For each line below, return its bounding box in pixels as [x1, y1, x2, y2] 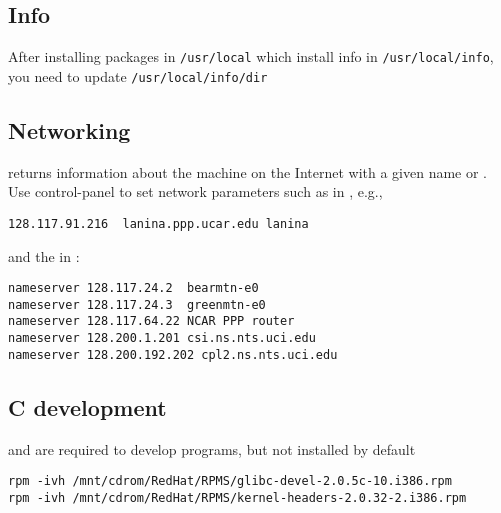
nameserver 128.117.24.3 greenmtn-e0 [8, 297, 266, 312]
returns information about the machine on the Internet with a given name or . [8, 161, 488, 182]
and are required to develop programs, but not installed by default [8, 438, 416, 459]
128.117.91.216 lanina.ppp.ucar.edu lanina [8, 216, 309, 231]
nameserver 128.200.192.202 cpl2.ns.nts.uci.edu [8, 347, 338, 362]
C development [8, 391, 167, 422]
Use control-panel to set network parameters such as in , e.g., [8, 181, 383, 202]
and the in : [8, 245, 80, 266]
